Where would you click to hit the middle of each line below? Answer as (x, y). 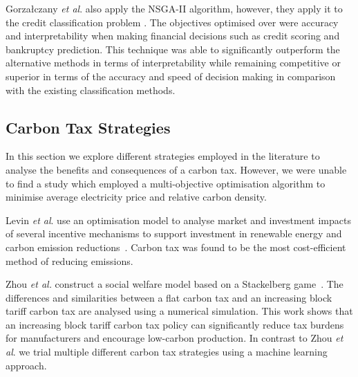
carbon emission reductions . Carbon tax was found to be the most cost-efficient (176, 247)
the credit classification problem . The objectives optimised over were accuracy (172, 22)
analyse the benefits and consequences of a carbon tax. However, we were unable (176, 169)
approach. (26, 365)
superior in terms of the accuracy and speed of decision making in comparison (171, 76)
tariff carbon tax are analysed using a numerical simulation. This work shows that (179, 311)
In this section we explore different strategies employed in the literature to (163, 156)
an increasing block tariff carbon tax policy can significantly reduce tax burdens (175, 324)
